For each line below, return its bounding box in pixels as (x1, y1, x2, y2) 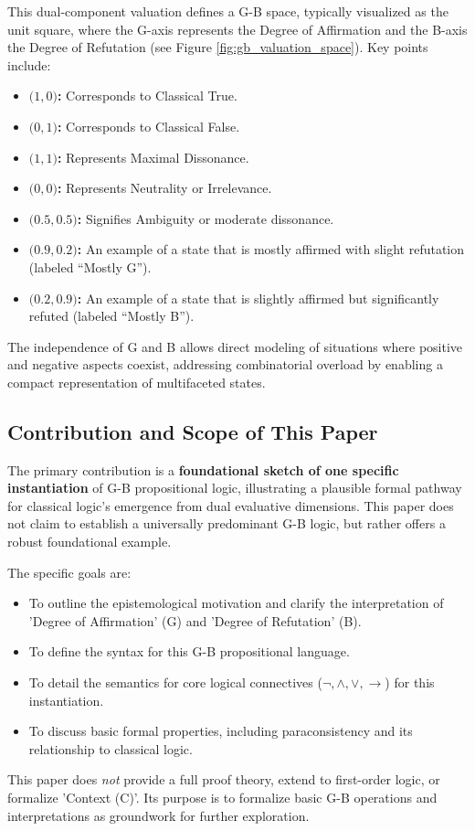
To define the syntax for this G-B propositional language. (28, 642, 350, 661)
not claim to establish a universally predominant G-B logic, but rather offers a (7, 514, 446, 533)
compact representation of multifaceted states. (7, 372, 266, 391)
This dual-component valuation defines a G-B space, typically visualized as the (7, 2, 449, 20)
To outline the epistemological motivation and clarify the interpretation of (28, 593, 444, 613)
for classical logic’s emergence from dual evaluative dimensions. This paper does (7, 495, 454, 515)
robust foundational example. (7, 532, 172, 551)
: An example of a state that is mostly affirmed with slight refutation (77, 240, 465, 259)
